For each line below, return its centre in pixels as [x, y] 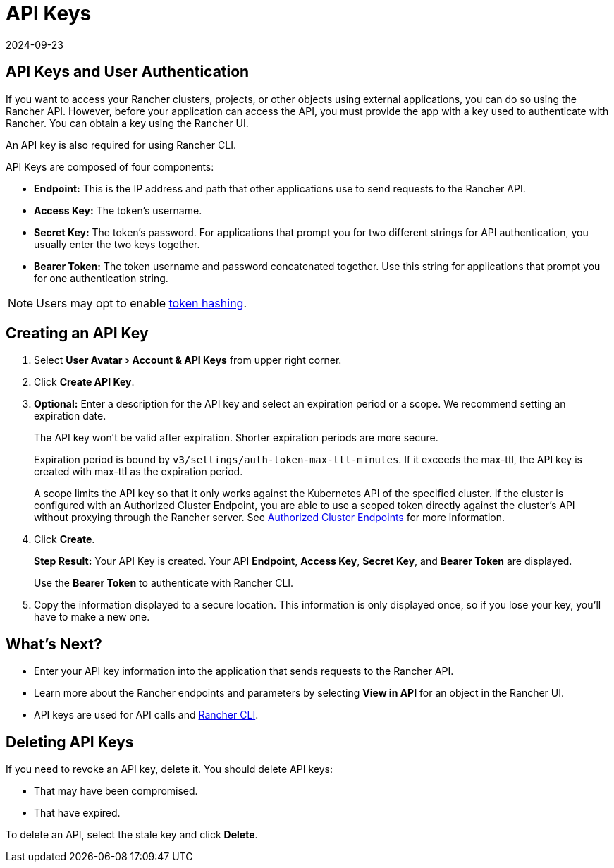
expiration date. [70, 416]
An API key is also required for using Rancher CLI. [121, 145]
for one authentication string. [101, 278]
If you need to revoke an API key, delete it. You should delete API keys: [169, 769]
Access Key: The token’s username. [118, 210]
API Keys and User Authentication [128, 72]
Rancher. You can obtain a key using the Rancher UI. [127, 123]
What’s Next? [54, 644]
